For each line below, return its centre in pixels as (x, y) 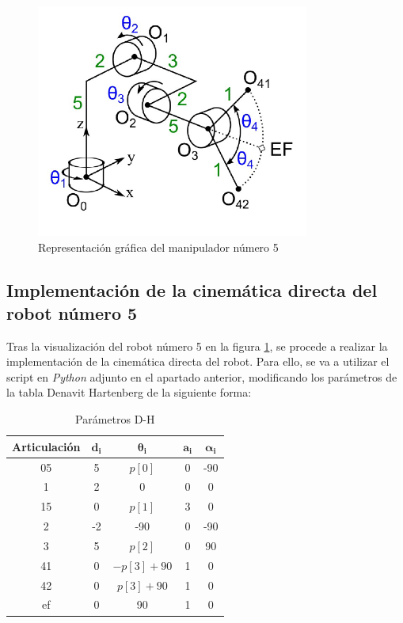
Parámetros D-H (115, 419)
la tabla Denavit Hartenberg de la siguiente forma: (129, 392)
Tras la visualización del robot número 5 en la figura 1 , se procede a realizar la (197, 346)
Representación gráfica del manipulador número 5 (158, 247)
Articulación (46, 446)
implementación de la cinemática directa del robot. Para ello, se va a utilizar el (198, 361)
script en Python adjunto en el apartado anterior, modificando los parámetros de (202, 376)
